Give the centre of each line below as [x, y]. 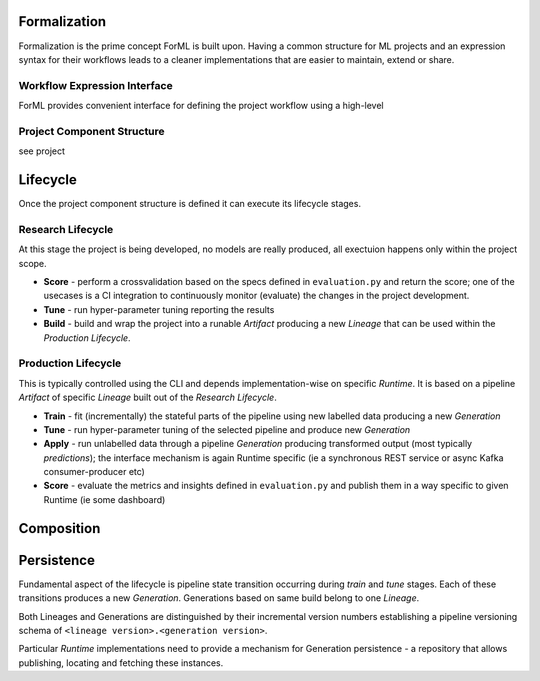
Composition [59, 528]
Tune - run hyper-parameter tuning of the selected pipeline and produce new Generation [227, 429]
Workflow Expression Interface [96, 85]
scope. [32, 263]
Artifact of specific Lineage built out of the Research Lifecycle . [147, 397]
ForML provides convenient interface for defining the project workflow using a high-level [201, 106]
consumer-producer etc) [94, 472]
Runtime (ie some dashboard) [104, 499]
